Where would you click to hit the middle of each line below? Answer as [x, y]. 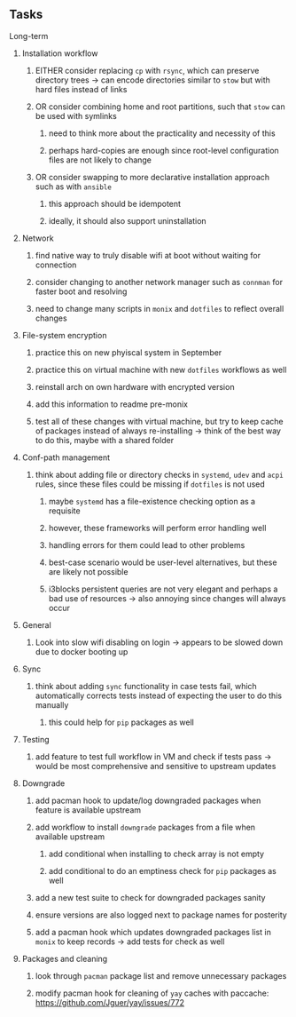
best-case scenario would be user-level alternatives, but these [163, 562]
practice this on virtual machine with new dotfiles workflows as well [161, 369]
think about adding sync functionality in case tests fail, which [146, 686]
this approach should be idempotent [115, 203]
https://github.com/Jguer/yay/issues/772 [109, 1002]
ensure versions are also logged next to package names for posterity [161, 915]
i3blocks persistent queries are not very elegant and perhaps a [163, 589]
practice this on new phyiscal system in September [129, 352]
